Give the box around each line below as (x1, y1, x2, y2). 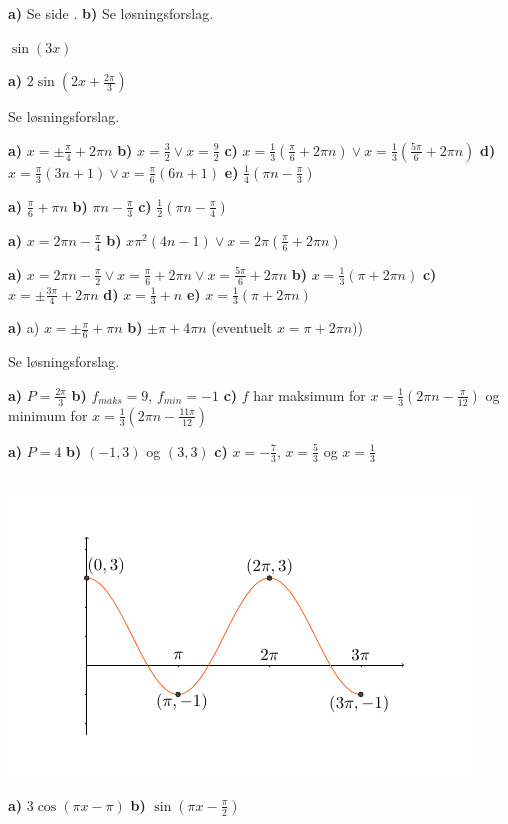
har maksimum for (253, 384, 366, 405)
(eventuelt (211, 317, 273, 338)
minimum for (8, 404, 88, 425)
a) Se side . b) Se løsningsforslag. (8, 3, 214, 23)
